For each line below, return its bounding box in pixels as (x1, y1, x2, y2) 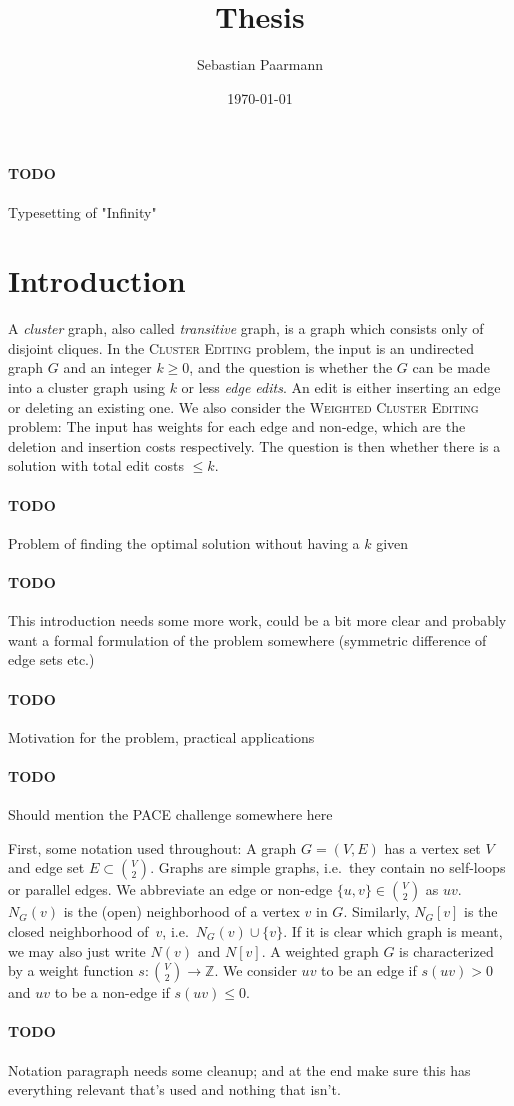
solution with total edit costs (8, 455, 185, 476)
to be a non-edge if (54, 982, 170, 1003)
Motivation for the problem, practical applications (8, 726, 315, 747)
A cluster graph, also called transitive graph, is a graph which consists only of (8, 318, 484, 339)
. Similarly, (343, 901, 410, 922)
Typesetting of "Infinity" (8, 201, 157, 222)
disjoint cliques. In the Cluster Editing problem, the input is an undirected (8, 337, 475, 358)
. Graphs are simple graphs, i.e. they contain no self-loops (150, 857, 506, 878)
